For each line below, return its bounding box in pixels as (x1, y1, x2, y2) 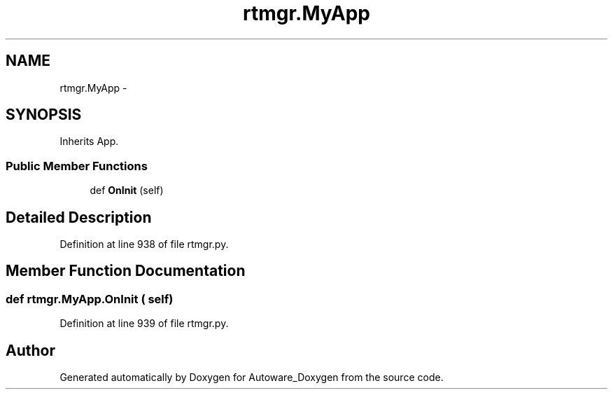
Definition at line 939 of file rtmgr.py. (59, 317, 229, 330)
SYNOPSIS (6, 106, 82, 124)
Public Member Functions (6, 158, 148, 173)
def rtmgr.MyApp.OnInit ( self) (6, 291, 174, 306)
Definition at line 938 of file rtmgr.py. (59, 238, 229, 251)
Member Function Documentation (6, 262, 246, 280)
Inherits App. (59, 135, 119, 148)
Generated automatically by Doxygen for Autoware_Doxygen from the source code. (59, 371, 444, 384)
